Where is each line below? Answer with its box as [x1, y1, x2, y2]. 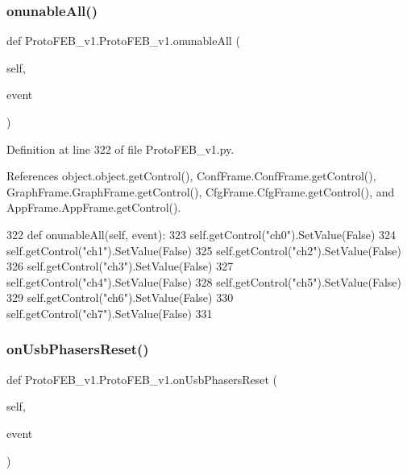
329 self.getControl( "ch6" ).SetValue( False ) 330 [6, 289, 234, 306]
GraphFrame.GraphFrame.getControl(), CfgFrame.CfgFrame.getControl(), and [6, 183, 395, 200]
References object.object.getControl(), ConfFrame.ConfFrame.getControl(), [6, 167, 376, 184]
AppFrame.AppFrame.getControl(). [6, 199, 181, 216]
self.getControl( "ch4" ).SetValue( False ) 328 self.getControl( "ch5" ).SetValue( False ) [6, 273, 402, 290]
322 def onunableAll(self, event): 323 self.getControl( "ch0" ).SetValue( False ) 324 [6, 225, 397, 242]
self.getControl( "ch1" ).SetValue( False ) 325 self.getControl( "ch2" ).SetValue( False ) [6, 242, 402, 258]
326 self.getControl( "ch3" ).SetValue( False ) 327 [6, 258, 234, 275]
